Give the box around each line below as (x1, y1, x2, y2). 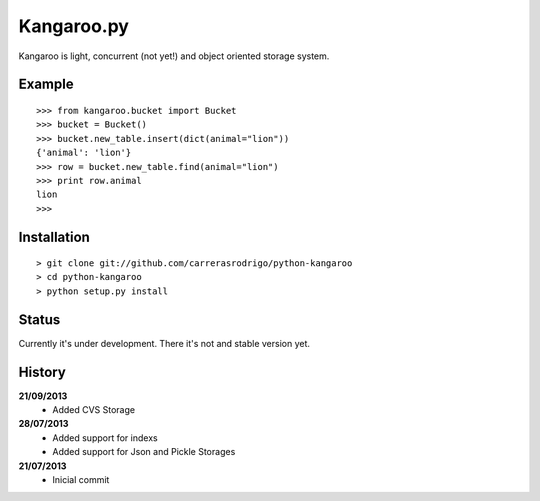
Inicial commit (52, 474, 110, 486)
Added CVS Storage (52, 404, 135, 416)
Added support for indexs (52, 431, 159, 444)
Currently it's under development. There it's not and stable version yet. (18, 337, 310, 349)
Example (18, 76, 74, 93)
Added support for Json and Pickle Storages (52, 446, 236, 458)
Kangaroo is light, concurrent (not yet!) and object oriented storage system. (18, 50, 330, 62)
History (18, 363, 67, 380)
